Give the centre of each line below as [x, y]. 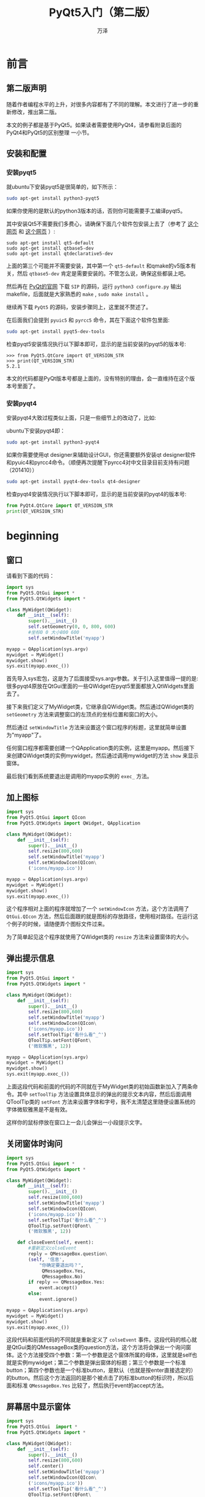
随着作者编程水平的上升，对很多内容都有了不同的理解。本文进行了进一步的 [100, 104]
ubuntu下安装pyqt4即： [36, 431]
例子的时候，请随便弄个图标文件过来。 [59, 924]
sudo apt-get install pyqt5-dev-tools [56, 332]
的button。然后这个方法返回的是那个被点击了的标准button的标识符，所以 [98, 1378]
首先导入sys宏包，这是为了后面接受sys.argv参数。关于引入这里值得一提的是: [102, 679]
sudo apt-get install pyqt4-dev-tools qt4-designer [73, 482]
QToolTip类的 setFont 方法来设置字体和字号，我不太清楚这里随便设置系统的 [101, 1102]
